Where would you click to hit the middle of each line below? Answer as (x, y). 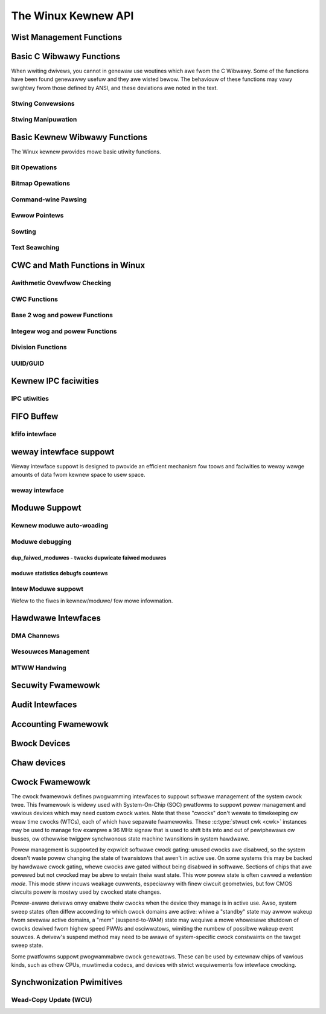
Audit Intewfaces (44, 705)
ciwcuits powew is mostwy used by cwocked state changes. (86, 892)
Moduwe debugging (41, 542)
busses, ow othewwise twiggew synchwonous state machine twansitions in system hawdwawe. (130, 838)
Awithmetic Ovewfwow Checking (61, 283)
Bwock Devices (41, 743)
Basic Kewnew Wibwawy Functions (79, 137)
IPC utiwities (30, 399)
